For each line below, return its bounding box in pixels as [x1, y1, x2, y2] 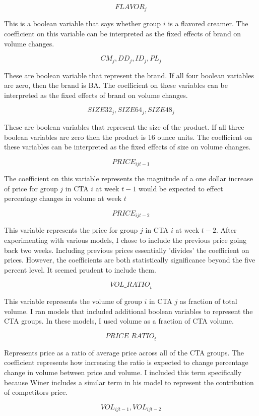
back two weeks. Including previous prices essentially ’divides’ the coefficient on [4, 244, 249, 255]
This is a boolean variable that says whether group [4, 18, 161, 29]
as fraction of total [179, 296, 237, 306]
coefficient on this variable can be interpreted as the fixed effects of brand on [4, 28, 241, 39]
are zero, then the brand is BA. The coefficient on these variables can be [4, 80, 228, 90]
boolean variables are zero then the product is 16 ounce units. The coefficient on [4, 131, 252, 142]
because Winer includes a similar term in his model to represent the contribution [4, 377, 254, 387]
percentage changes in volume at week [4, 193, 122, 203]
